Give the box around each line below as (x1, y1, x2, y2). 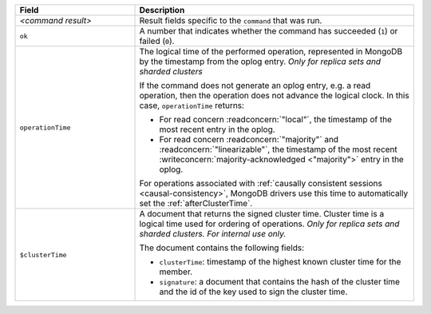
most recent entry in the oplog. (159, 124, 275, 135)
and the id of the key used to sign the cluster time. (159, 286, 348, 297)
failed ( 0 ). (139, 36, 175, 46)
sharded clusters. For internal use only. (139, 229, 287, 239)
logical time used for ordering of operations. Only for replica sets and (139, 218, 400, 229)
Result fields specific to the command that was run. (139, 15, 322, 26)
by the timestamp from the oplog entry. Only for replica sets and (139, 56, 382, 67)
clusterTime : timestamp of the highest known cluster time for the (159, 256, 401, 267)
